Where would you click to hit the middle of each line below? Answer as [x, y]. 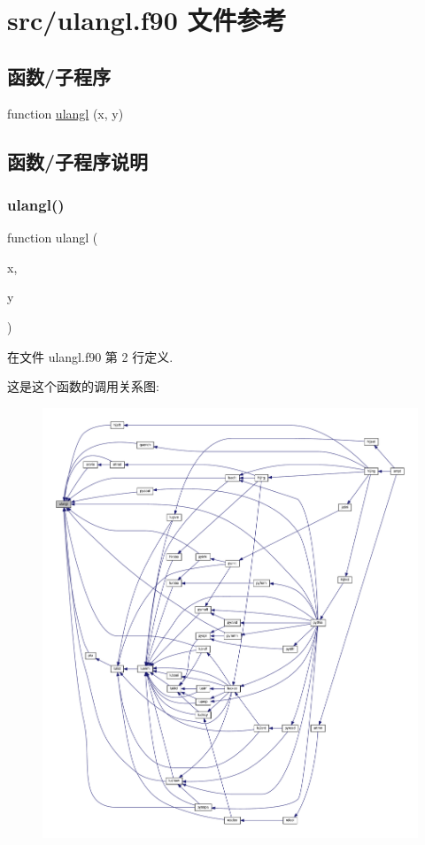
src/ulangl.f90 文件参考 [147, 20]
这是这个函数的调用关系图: [83, 386]
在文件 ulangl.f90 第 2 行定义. [90, 356]
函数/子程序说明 [78, 161]
